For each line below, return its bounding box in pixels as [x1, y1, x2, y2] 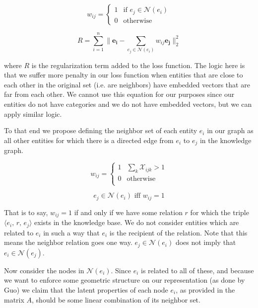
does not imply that [175, 237, 236, 247]
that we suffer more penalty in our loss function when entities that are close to [4, 70, 243, 80]
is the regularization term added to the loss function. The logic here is [31, 60, 245, 70]
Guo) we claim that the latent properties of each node [4, 284, 168, 295]
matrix [4, 294, 24, 305]
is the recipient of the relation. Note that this [109, 227, 248, 237]
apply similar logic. [4, 108, 62, 119]
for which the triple [190, 207, 249, 217]
